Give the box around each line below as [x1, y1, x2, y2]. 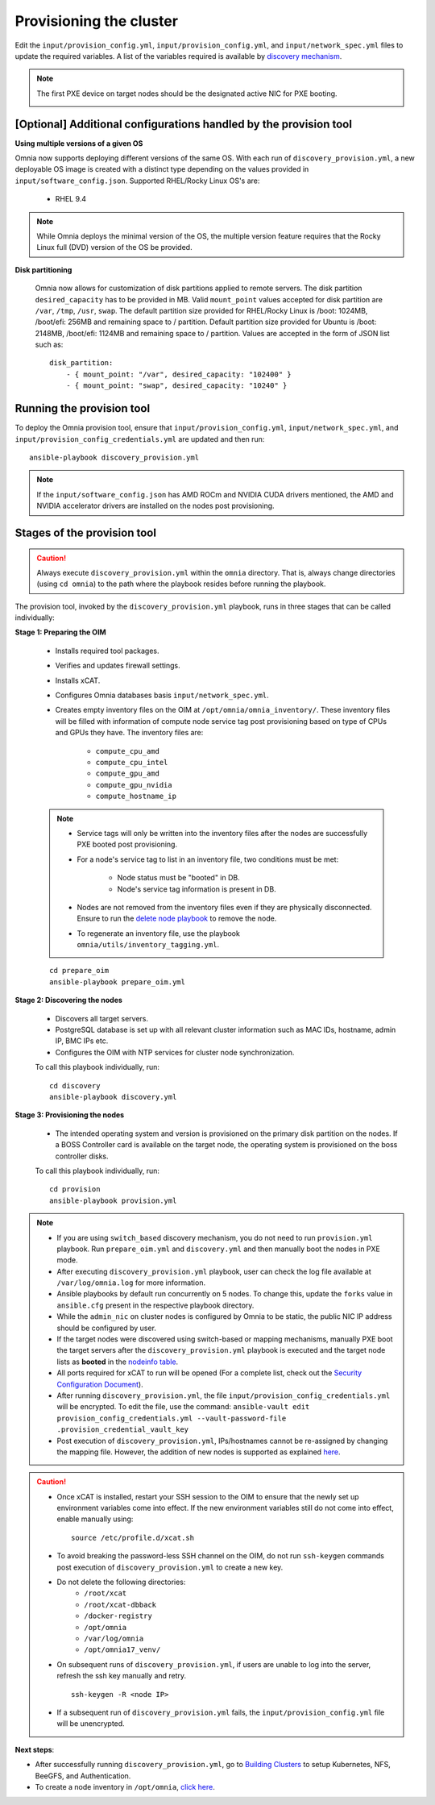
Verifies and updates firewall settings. [55, 661, 180, 671]
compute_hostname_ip [95, 792, 177, 801]
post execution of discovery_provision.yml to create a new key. [56, 1562, 284, 1572]
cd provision [49, 1185, 101, 1194]
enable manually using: [56, 1514, 134, 1524]
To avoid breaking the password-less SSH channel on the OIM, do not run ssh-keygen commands [56, 1551, 384, 1561]
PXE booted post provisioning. [77, 839, 177, 850]
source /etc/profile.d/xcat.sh [71, 1533, 195, 1542]
